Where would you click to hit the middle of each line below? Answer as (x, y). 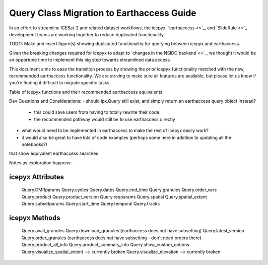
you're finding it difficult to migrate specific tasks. (60, 83)
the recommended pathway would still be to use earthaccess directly (105, 119)
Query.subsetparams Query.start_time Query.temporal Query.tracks (91, 203)
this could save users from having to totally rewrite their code (97, 112)
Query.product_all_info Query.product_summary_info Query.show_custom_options (105, 245)
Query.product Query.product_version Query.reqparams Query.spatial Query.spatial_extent (114, 197)
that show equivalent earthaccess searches (54, 153)
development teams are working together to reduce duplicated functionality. (87, 34)
